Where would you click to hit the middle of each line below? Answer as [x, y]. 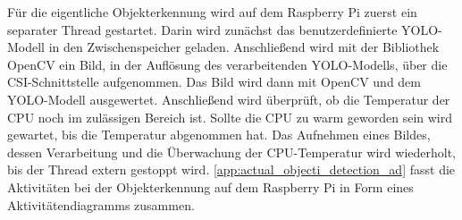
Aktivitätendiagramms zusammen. [101, 204]
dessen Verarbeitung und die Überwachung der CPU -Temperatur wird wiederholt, [232, 152]
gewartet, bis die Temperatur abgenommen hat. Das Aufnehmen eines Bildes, [219, 135]
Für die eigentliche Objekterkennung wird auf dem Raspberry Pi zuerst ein [212, 12]
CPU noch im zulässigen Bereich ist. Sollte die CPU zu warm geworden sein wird [230, 117]
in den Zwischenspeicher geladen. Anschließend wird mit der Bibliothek [244, 47]
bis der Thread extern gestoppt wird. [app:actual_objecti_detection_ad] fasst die [231, 169]
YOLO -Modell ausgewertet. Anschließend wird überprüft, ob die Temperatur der [229, 99]
